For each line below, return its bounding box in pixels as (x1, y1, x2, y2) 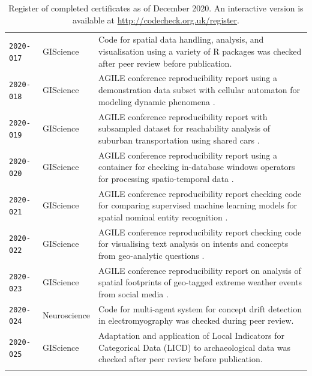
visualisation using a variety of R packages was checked (98, 45, 302, 58)
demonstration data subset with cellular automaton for (98, 83, 301, 96)
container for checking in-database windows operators (98, 160, 295, 173)
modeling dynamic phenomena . (98, 95, 215, 108)
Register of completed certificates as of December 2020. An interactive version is (8, 2, 304, 14)
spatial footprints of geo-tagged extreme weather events (98, 276, 302, 288)
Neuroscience (43, 308, 91, 321)
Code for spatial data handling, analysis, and (98, 33, 264, 46)
